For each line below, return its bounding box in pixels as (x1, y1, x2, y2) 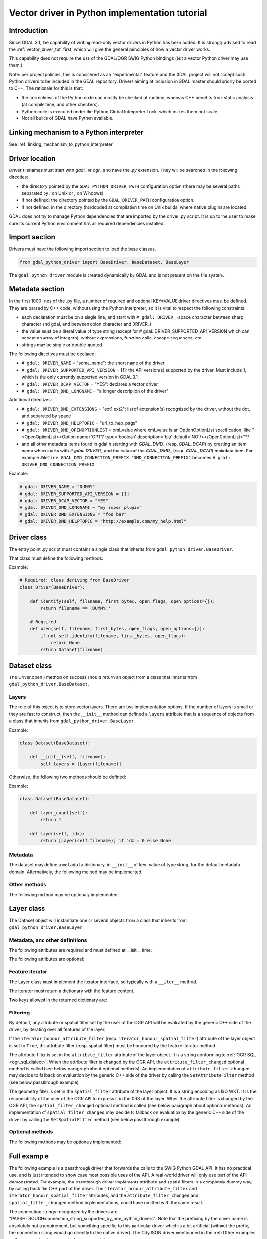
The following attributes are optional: (9, 956, 84, 962)
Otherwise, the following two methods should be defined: (9, 774, 126, 780)
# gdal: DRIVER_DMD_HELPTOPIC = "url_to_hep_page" (21, 420, 138, 426)
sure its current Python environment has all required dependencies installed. (9, 220, 165, 226)
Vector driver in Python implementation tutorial (9, 7, 207, 18)
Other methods (9, 881, 46, 888)
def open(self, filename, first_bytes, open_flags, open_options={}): (30, 626, 205, 632)
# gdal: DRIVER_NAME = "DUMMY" (19, 484, 96, 490)
